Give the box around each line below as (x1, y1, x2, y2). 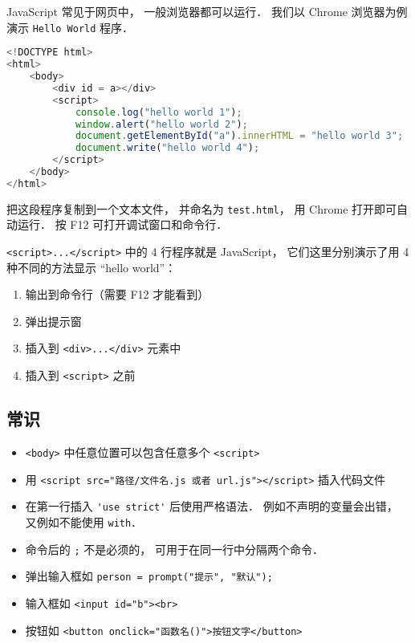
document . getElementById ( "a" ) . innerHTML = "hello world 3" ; (75, 130, 404, 142)
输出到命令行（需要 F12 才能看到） (25, 286, 210, 303)
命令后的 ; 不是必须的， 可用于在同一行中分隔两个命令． (25, 540, 323, 557)
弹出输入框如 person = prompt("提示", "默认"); (25, 568, 273, 584)
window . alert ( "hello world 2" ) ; (75, 118, 248, 130)
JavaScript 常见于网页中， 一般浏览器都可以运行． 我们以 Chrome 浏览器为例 (6, 3, 408, 19)
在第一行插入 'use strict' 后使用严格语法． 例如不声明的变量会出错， (25, 498, 398, 515)
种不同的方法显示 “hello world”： (6, 258, 177, 275)
